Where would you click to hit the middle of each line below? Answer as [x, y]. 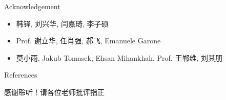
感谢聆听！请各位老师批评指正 [54, 92]
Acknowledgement [32, 6]
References [21, 75]
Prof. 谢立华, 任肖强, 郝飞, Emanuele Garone [88, 41]
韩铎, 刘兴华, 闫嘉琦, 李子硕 [62, 23]
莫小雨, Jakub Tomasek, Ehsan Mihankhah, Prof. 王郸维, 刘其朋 [119, 57]
